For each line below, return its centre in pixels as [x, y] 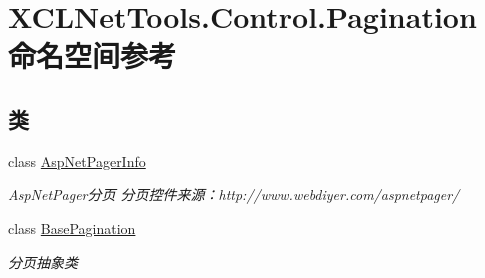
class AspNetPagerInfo [77, 160]
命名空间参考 [92, 55]
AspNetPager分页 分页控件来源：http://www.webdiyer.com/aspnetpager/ [234, 194]
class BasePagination [72, 227]
